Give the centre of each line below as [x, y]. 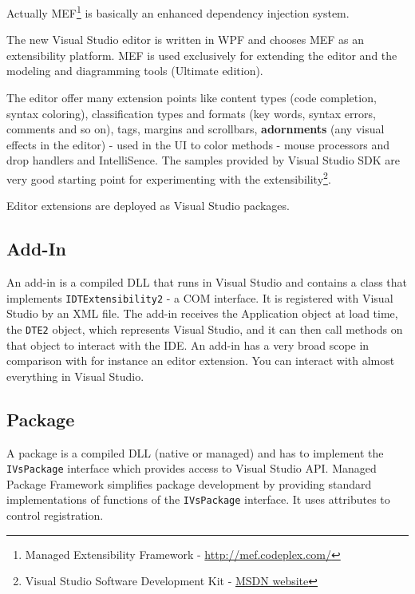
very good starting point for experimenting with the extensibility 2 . [169, 178]
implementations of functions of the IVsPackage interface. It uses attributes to [198, 499]
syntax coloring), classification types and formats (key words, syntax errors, [191, 113]
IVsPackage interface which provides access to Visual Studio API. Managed [192, 468]
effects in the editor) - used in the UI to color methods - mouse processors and [198, 144]
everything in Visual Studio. [75, 376]
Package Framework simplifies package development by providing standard [189, 483]
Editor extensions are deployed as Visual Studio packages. [148, 206]
